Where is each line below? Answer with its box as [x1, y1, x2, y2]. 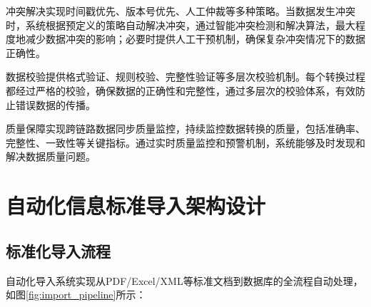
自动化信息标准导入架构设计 [6, 191, 266, 220]
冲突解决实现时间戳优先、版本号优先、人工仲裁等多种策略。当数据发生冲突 [6, 4, 355, 18]
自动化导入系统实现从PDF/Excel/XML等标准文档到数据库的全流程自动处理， [6, 273, 363, 288]
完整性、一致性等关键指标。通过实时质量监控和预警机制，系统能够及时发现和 [6, 135, 365, 150]
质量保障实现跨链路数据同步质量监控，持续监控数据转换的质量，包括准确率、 [6, 121, 365, 136]
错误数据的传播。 [15, 97, 96, 112]
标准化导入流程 [6, 239, 111, 261]
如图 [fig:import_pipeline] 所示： [6, 287, 146, 302]
